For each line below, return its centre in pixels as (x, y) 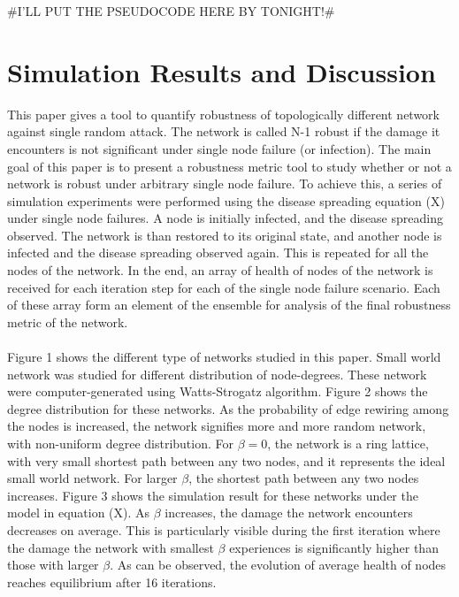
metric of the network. (68, 321)
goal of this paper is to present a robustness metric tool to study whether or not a (229, 166)
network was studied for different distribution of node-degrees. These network (217, 374)
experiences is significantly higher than (334, 547)
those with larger (53, 565)
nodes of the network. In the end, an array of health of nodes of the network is (220, 270)
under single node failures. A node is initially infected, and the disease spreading (225, 218)
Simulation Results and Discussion (222, 71)
